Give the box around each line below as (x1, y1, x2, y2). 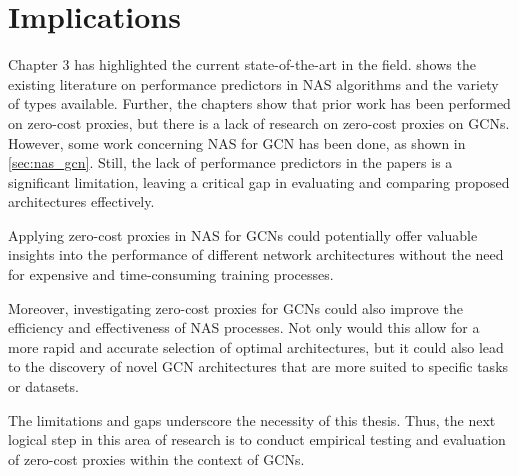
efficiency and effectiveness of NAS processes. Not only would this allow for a (8, 317, 480, 338)
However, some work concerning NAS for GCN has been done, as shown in (8, 132, 466, 153)
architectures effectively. (8, 191, 155, 212)
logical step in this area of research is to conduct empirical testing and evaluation (8, 429, 506, 450)
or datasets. (8, 376, 79, 397)
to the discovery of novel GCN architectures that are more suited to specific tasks (8, 356, 509, 377)
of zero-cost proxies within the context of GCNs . (8, 448, 305, 469)
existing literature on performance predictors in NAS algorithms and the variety (8, 73, 499, 94)
